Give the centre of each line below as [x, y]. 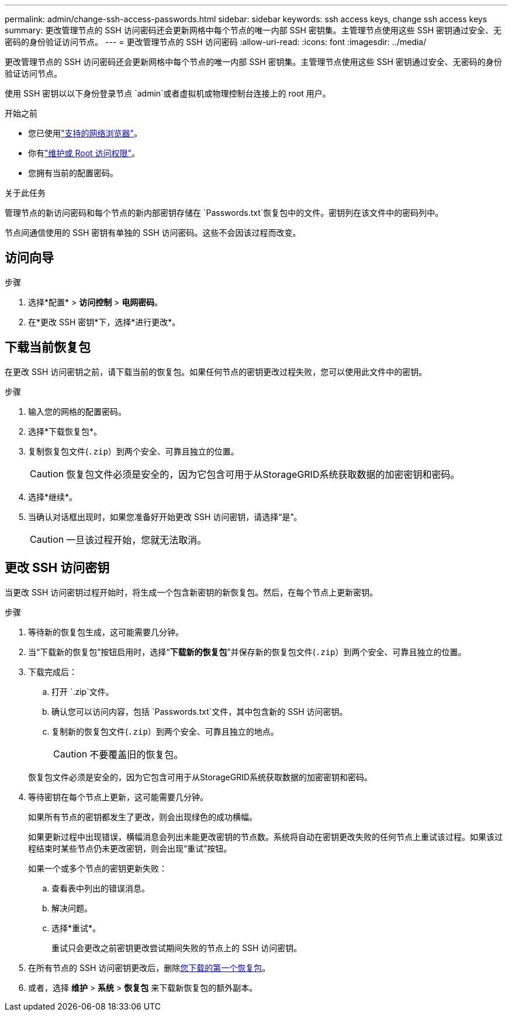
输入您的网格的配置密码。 [77, 411]
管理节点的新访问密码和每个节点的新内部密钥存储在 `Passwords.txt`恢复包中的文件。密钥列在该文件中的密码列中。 [224, 213]
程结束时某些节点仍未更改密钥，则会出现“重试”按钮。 [130, 848]
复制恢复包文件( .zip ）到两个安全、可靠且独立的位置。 [134, 451]
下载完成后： [53, 671]
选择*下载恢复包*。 [65, 431]
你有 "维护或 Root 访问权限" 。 [84, 153]
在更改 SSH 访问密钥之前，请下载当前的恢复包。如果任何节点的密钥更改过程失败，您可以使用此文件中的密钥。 [216, 371]
